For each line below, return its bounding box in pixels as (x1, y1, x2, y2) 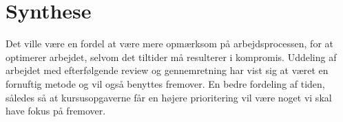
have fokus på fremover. (6, 103, 106, 118)
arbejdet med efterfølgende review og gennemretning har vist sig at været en (6, 63, 329, 77)
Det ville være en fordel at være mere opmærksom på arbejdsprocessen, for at (6, 36, 333, 51)
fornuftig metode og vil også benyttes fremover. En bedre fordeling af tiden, (6, 76, 325, 90)
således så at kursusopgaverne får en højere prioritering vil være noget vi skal (6, 90, 332, 104)
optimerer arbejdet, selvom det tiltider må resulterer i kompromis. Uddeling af (6, 49, 337, 64)
